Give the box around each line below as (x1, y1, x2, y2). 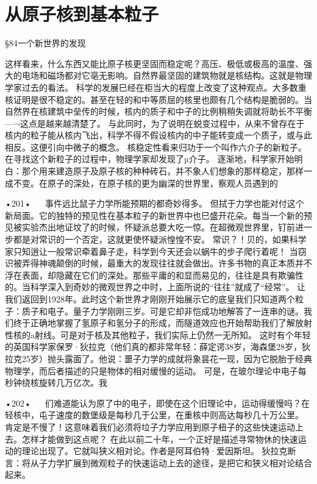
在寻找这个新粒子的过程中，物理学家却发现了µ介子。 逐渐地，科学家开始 (5, 152, 294, 165)
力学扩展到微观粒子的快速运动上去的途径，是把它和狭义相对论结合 (47, 456, 312, 469)
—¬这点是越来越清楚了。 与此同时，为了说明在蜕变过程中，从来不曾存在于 (5, 116, 305, 129)
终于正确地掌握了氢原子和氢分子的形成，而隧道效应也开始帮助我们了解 (13, 316, 295, 329)
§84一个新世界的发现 (5, 37, 86, 49)
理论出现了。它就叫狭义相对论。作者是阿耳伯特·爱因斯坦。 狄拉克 (21, 444, 288, 457)
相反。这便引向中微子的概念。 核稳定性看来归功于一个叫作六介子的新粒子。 (5, 140, 307, 153)
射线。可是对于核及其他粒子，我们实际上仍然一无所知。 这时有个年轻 (34, 328, 311, 341)
